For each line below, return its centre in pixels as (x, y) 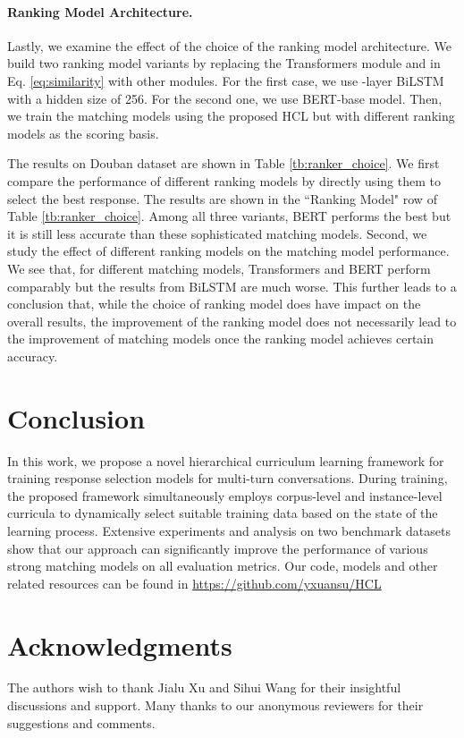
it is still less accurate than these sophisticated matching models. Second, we (217, 233)
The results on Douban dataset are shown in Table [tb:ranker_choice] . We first (224, 163)
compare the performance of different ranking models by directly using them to (224, 180)
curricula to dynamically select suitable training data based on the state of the (223, 513)
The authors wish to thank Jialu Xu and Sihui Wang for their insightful (204, 687)
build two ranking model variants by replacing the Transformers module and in (224, 63)
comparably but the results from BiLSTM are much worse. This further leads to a (232, 286)
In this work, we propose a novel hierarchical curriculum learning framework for (226, 460)
